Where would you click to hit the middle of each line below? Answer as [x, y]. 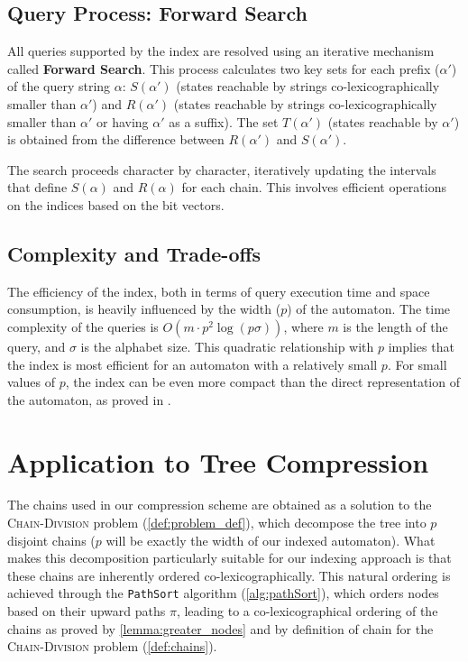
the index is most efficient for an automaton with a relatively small [193, 364]
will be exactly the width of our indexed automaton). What [271, 540]
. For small [417, 364]
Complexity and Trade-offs [134, 253]
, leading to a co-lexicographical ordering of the [307, 611]
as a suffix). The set [224, 121]
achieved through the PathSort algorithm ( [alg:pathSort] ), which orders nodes [223, 593]
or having [123, 121]
